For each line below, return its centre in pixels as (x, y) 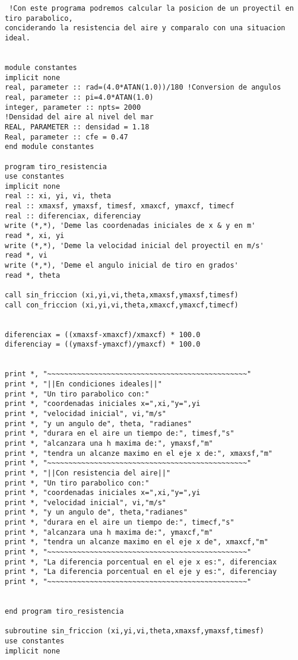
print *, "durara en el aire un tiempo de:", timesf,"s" (120, 434)
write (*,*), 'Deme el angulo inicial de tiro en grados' (122, 266)
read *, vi (26, 256)
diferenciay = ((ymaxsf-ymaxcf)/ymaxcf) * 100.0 (103, 345)
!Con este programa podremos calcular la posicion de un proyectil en (151, 8)
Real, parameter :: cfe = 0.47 (66, 137)
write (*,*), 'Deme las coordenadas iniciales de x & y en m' (130, 226)
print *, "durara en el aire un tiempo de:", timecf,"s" (120, 523)
